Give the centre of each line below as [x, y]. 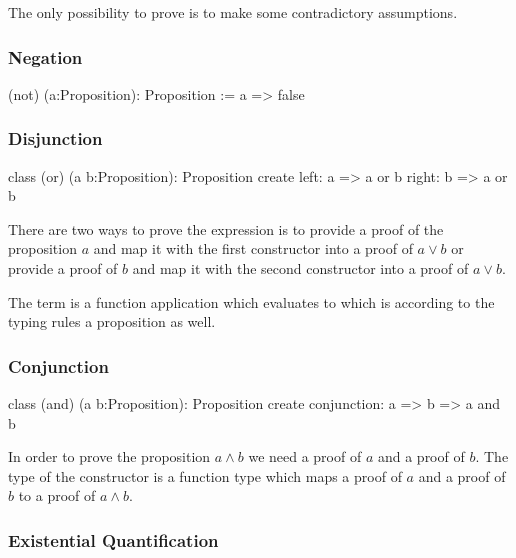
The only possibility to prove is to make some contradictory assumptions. [233, 12]
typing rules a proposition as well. [112, 321]
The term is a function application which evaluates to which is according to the [251, 301]
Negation [45, 56]
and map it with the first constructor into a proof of [253, 248]
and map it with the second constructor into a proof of [300, 268]
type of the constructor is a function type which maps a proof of [205, 475]
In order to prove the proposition [109, 456]
